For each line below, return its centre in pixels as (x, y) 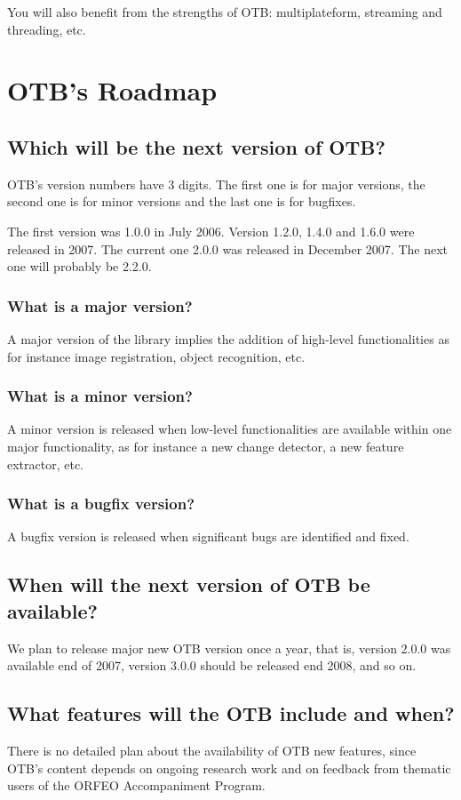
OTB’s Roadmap (112, 90)
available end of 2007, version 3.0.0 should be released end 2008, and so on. (212, 665)
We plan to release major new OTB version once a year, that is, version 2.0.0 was (229, 648)
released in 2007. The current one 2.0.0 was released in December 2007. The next (227, 248)
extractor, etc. (46, 464)
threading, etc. (47, 29)
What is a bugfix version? (101, 504)
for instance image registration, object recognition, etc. (156, 356)
